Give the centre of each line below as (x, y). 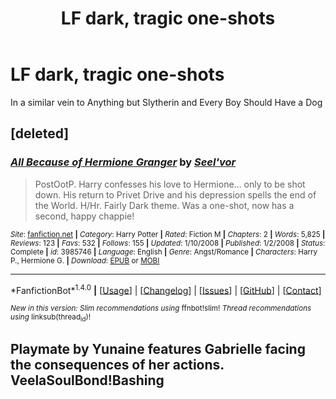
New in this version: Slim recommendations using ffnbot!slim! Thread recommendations (161, 308)
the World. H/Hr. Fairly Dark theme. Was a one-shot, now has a (164, 205)
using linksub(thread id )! (50, 318)
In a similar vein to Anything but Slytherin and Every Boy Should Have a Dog (166, 102)
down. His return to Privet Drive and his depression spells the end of (175, 194)
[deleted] (40, 133)
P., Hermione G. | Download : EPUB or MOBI (85, 260)
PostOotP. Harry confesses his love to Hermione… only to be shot (170, 184)
